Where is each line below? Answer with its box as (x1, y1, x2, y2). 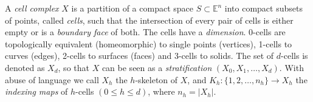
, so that (58, 61, 89, 73)
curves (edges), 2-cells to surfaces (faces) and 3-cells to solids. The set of (5, 49, 274, 62)
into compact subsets (224, 2, 303, 14)
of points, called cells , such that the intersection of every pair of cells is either (5, 13, 294, 26)
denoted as (5, 61, 45, 73)
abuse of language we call (5, 73, 99, 86)
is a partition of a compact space (71, 2, 193, 14)
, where (148, 85, 175, 98)
